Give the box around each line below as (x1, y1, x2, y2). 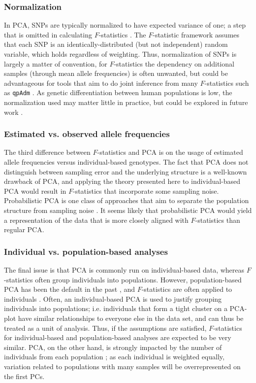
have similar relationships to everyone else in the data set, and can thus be (18, 313, 244, 323)
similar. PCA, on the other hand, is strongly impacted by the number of (4, 342, 222, 352)
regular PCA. (4, 224, 44, 235)
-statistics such (204, 77, 249, 88)
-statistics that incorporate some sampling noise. (73, 185, 219, 196)
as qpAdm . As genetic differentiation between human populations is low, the (4, 87, 232, 98)
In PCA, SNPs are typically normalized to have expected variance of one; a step (4, 20, 246, 30)
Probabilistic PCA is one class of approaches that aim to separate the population (4, 195, 249, 206)
